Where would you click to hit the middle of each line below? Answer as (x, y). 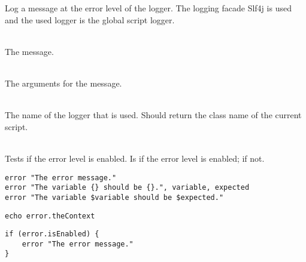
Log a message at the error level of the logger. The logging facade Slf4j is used (148, 8)
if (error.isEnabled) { (52, 234)
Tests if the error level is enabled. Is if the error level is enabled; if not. (135, 158)
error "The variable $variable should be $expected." (114, 197)
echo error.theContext (50, 216)
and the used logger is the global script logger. (90, 19)
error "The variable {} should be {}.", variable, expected (127, 188)
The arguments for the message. (63, 83)
